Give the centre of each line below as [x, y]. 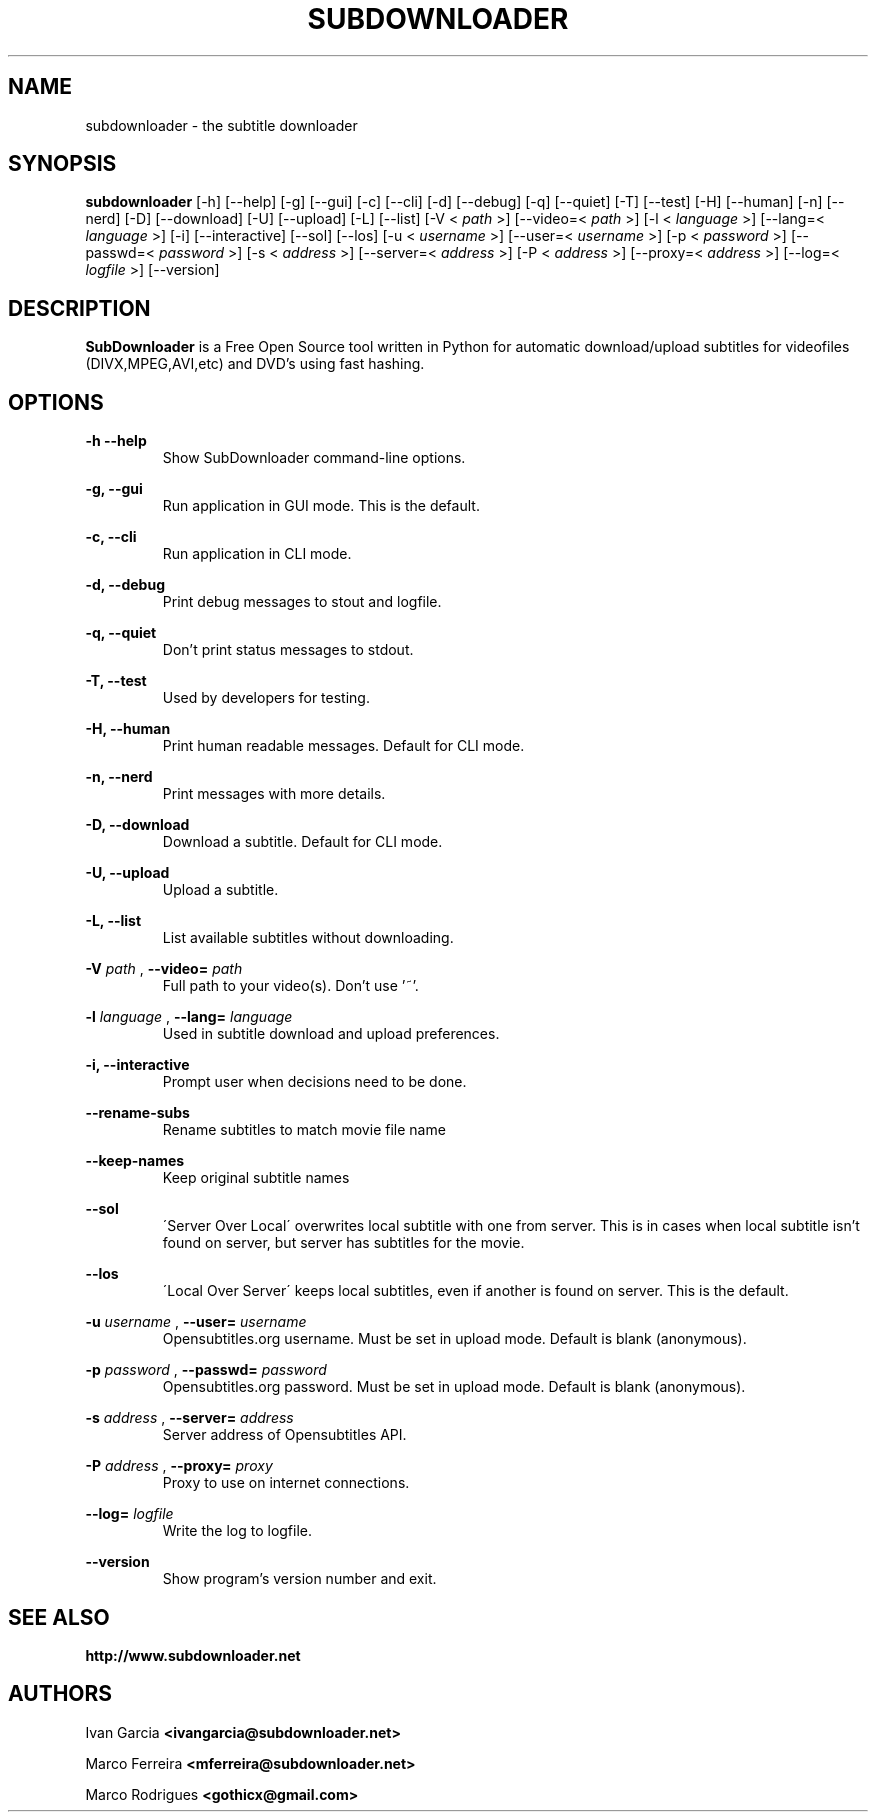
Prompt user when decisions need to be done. [314, 1082]
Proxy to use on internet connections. [286, 1483]
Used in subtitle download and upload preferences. [331, 1034]
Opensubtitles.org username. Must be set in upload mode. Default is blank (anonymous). [454, 1339]
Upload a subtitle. [220, 890]
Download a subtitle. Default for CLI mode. [302, 842]
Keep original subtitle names [256, 1178]
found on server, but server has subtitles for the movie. [343, 1243]
